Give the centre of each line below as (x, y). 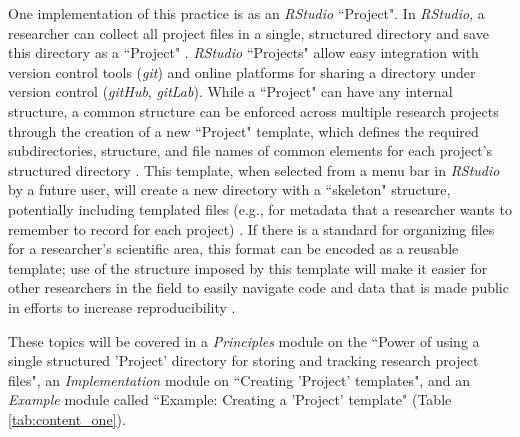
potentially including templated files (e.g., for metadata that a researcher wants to (260, 208)
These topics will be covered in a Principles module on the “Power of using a (244, 340)
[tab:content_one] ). (67, 418)
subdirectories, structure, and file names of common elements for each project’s (250, 150)
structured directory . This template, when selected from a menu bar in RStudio (254, 169)
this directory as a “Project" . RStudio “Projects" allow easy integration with (243, 52)
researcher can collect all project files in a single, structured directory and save (248, 32)
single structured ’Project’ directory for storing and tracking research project (243, 360)
